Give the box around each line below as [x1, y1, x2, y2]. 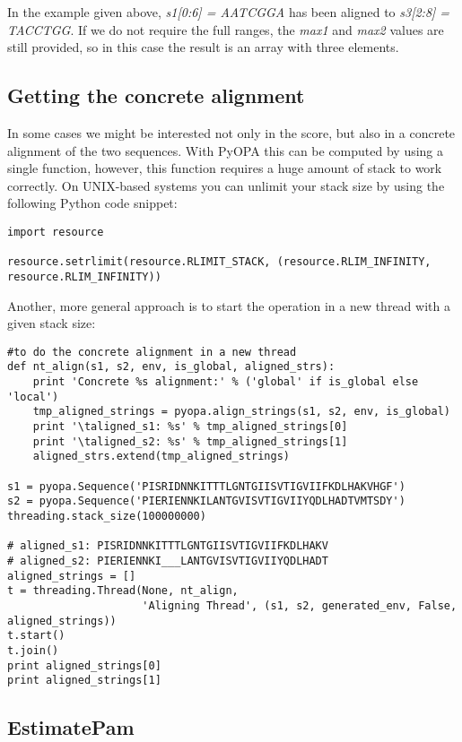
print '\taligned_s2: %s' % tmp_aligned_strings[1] [32, 435, 348, 448]
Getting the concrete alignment [7, 82, 305, 109]
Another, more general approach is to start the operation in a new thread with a [7, 296, 450, 315]
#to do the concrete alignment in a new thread [7, 345, 297, 358]
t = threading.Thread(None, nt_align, [7, 584, 239, 598]
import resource [7, 225, 104, 238]
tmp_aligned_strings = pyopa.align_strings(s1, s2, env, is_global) [32, 405, 450, 418]
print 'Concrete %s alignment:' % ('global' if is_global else [32, 375, 419, 389]
